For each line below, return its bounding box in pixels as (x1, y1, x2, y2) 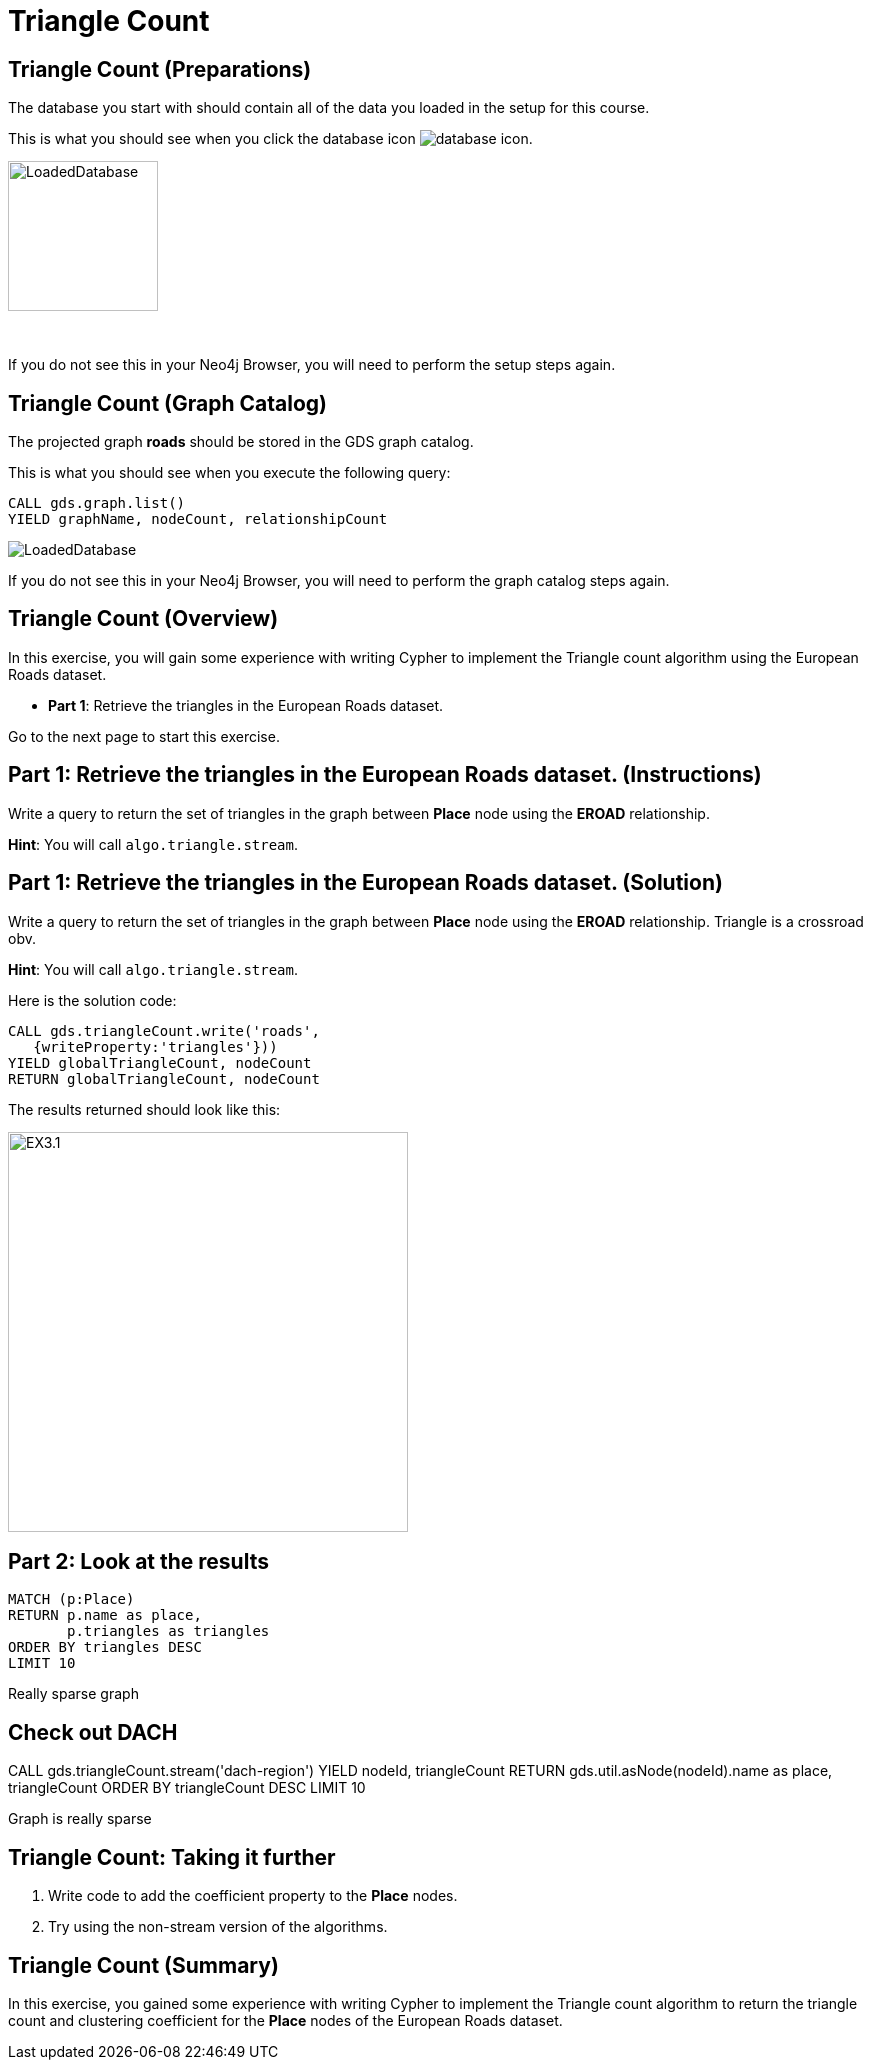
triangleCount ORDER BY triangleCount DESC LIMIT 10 (8, 1779, 366, 1797)
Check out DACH (8, 1719, 178, 1745)
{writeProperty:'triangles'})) (33, 1038, 278, 1055)
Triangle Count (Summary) (8, 1952, 279, 1978)
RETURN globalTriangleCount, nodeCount (8, 1070, 320, 1087)
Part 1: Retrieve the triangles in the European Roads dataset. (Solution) (8, 870, 723, 896)
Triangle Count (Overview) (8, 606, 279, 632)
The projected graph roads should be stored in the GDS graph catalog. (8, 433, 474, 451)
